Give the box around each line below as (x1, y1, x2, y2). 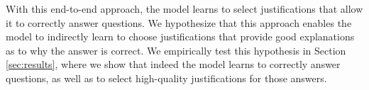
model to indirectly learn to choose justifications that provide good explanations (6, 29, 355, 44)
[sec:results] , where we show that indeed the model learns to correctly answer (6, 57, 341, 72)
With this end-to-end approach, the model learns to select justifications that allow (6, 1, 363, 16)
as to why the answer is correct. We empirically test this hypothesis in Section (6, 43, 346, 57)
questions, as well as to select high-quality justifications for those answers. (6, 70, 327, 85)
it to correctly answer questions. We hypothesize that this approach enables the (6, 15, 352, 30)
